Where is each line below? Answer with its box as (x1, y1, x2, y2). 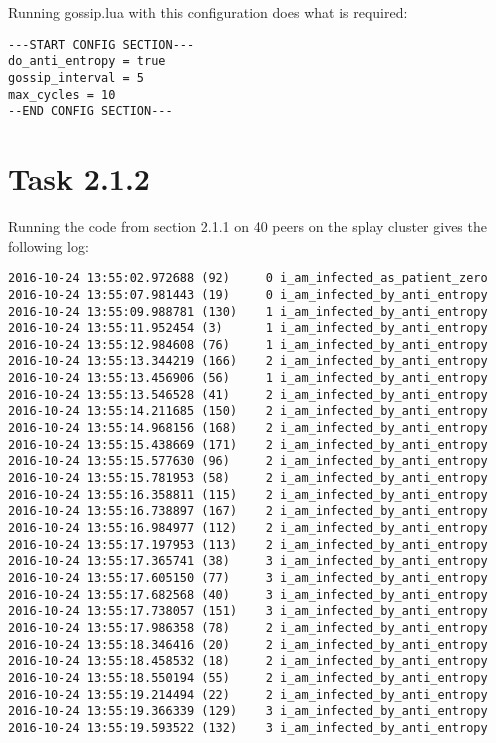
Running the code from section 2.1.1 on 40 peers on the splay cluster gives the (8, 216, 487, 236)
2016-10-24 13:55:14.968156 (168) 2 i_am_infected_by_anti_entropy (8, 421, 488, 436)
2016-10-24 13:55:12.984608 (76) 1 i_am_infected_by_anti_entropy (8, 337, 488, 352)
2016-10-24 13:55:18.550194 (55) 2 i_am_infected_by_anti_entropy (8, 670, 488, 685)
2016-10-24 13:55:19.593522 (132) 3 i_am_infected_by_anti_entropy (8, 720, 488, 735)
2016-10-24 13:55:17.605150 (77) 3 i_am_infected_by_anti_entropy (8, 571, 488, 585)
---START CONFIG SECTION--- (8, 37, 195, 52)
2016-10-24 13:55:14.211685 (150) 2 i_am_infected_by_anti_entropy (8, 404, 488, 419)
